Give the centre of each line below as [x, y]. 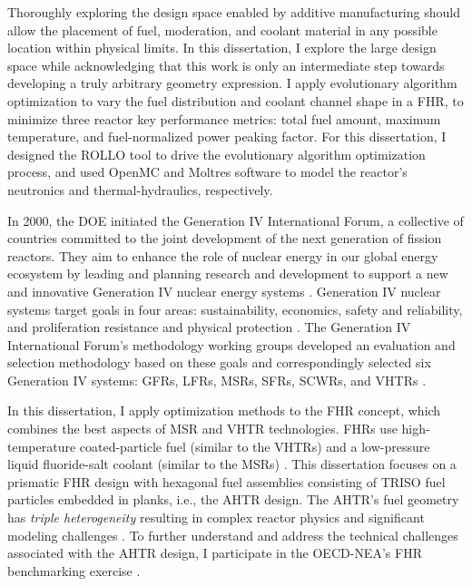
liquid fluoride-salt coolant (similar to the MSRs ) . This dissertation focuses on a [232, 464]
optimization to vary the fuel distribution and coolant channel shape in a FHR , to [236, 100]
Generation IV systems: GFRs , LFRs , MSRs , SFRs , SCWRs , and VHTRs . [217, 380]
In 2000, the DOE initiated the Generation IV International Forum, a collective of [236, 220]
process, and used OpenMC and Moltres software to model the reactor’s [207, 172]
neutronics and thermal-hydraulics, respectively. [140, 189]
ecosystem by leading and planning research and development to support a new [228, 273]
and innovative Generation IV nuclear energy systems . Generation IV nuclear [224, 291]
